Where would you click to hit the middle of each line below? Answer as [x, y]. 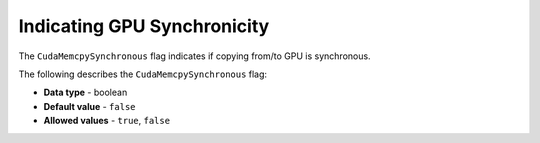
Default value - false [89, 106]
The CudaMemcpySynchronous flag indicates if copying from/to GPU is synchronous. [194, 56]
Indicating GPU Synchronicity [144, 26]
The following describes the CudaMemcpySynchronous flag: [143, 74]
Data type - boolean [85, 92]
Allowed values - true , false [106, 121]
